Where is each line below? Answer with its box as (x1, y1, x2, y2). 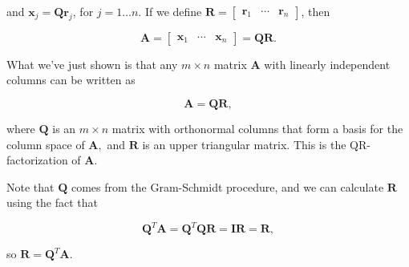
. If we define (138, 3, 202, 19)
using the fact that (6, 194, 99, 211)
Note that (6, 178, 55, 195)
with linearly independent (264, 55, 391, 72)
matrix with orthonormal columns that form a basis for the (111, 119, 403, 136)
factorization (6, 152, 68, 168)
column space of (6, 136, 85, 152)
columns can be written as (6, 71, 136, 88)
